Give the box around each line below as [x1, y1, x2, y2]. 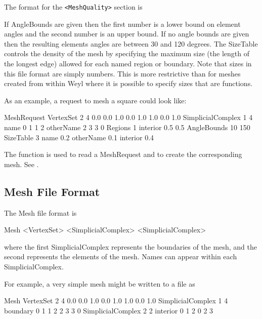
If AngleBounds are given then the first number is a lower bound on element [4, 18, 241, 29]
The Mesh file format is [4, 207, 77, 218]
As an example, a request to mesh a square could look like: [4, 95, 187, 105]
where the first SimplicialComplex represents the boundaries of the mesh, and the [4, 241, 257, 252]
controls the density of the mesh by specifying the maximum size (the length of [4, 48, 249, 59]
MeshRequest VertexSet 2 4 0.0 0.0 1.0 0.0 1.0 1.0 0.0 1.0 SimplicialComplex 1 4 [4, 112, 253, 123]
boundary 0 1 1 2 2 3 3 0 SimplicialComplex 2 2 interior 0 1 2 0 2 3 [4, 305, 213, 315]
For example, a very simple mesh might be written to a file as [4, 278, 195, 289]
